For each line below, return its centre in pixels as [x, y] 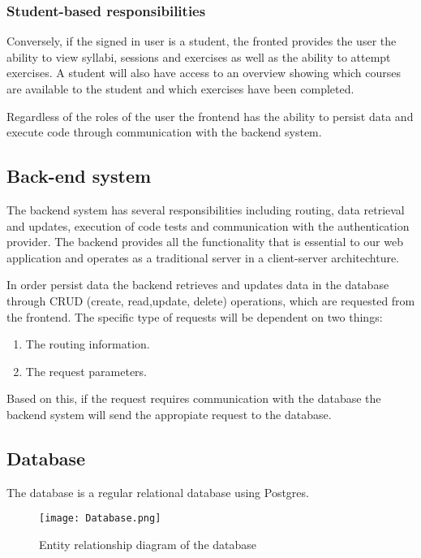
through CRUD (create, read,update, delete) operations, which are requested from [211, 300]
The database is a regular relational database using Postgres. [158, 492]
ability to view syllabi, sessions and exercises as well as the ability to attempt [199, 56]
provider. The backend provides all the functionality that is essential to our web [205, 242]
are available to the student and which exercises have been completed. [180, 89]
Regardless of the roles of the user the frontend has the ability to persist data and [210, 116]
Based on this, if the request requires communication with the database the [194, 398]
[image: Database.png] [100, 519]
